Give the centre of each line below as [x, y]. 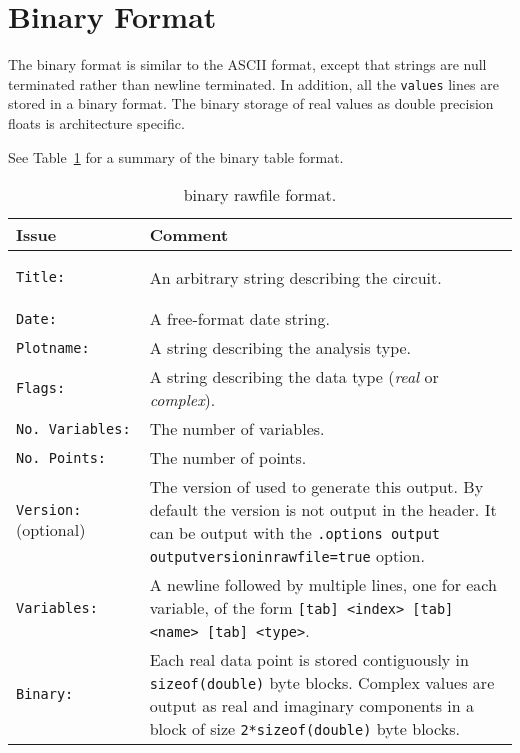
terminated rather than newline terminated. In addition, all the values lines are [253, 83]
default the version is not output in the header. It [323, 510]
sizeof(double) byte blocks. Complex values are [322, 683]
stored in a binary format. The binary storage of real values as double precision [251, 103]
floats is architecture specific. [96, 122]
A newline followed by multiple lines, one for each [323, 585]
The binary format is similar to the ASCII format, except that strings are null [247, 64]
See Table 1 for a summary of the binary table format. [176, 156]
